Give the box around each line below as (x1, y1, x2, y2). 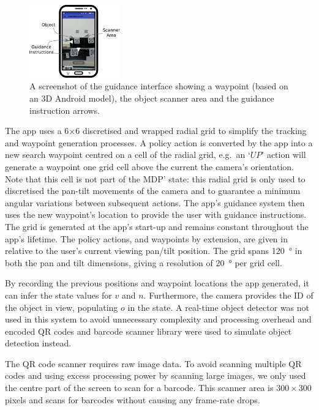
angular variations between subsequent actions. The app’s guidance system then (5, 196, 305, 209)
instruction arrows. (29, 103, 100, 116)
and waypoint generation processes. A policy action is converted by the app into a (5, 136, 313, 149)
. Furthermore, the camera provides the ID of (143, 288, 313, 301)
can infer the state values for (5, 288, 112, 301)
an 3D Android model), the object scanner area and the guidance (29, 92, 274, 105)
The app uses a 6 (5, 124, 69, 137)
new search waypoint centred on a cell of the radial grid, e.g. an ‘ (5, 148, 250, 161)
